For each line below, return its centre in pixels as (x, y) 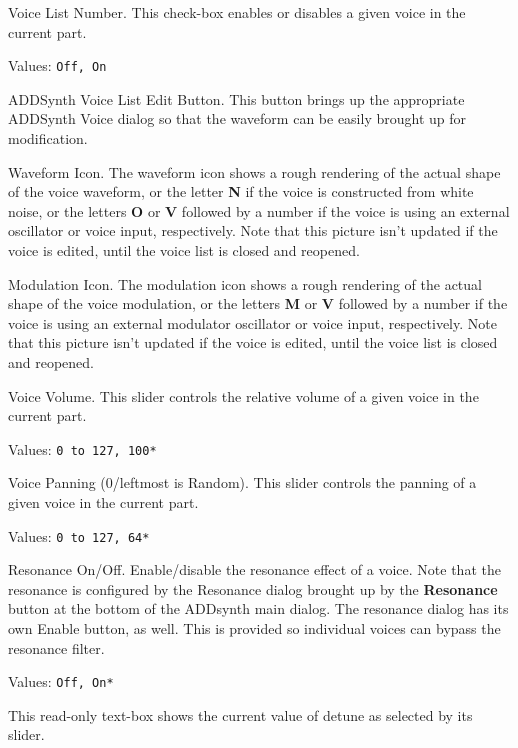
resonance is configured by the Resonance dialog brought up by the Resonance (253, 588)
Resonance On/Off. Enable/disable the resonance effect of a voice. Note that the (254, 569)
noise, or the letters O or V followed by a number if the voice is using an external (259, 210)
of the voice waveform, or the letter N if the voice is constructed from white (241, 191)
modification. (48, 138)
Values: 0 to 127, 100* (82, 448)
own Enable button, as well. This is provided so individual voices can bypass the (254, 628)
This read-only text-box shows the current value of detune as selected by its (240, 714)
